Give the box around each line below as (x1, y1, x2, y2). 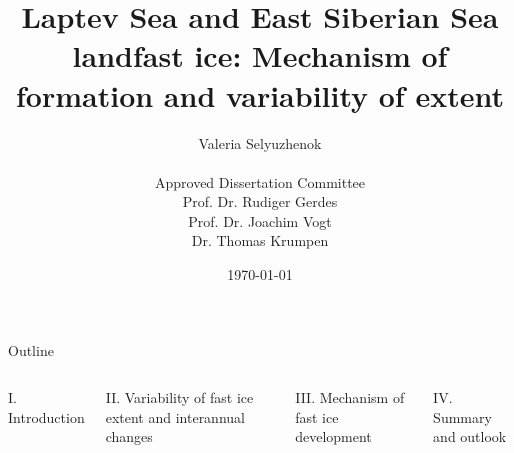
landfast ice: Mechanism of (72, 35, 448, 76)
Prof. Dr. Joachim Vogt (188, 210, 332, 231)
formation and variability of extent (16, 74, 504, 115)
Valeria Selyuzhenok (198, 132, 322, 153)
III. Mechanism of (295, 387, 405, 408)
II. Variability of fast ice (105, 387, 254, 408)
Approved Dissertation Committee (154, 171, 366, 192)
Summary (433, 406, 492, 427)
